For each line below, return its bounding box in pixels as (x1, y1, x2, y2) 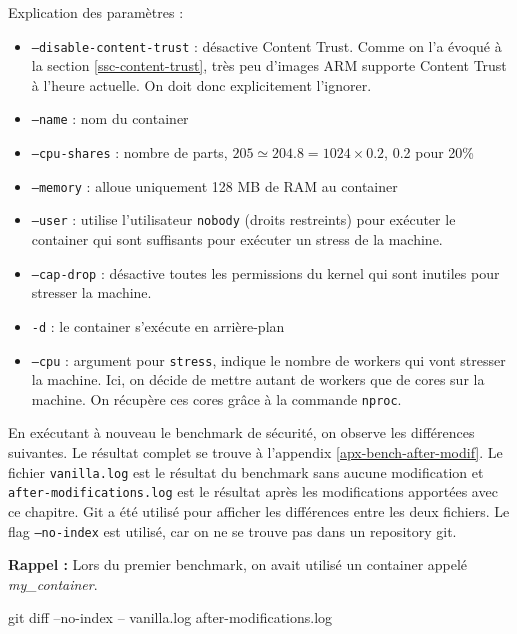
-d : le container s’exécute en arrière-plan (31, 315, 285, 336)
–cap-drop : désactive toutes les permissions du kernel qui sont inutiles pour (31, 262, 500, 283)
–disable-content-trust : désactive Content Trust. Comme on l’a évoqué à (31, 35, 502, 56)
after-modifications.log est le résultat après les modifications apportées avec (8, 481, 498, 502)
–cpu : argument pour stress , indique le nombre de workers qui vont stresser (31, 349, 506, 370)
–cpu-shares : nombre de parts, (31, 142, 228, 163)
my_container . (8, 573, 98, 594)
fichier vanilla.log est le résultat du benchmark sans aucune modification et (8, 461, 484, 482)
